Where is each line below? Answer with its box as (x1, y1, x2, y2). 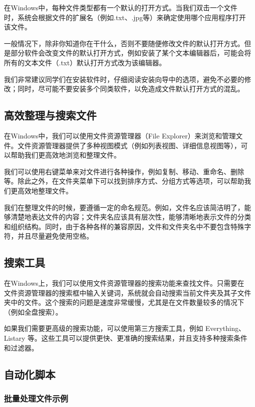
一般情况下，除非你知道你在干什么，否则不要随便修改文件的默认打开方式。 (4, 38, 244, 48)
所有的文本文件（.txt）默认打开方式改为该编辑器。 (4, 57, 166, 67)
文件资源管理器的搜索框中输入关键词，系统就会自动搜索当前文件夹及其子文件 (4, 287, 251, 298)
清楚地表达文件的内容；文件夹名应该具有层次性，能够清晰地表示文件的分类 (10, 212, 251, 222)
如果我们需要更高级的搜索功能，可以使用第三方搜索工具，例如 (4, 323, 203, 333)
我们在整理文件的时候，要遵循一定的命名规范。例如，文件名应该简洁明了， (4, 202, 244, 212)
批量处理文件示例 (4, 392, 68, 404)
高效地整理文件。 (17, 185, 73, 195)
